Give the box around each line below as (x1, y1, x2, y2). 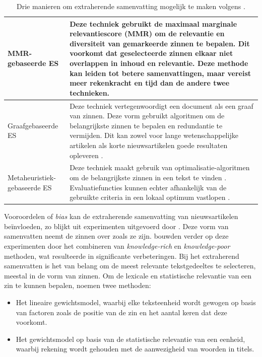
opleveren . (70, 150, 103, 160)
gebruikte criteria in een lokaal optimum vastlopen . (70, 192, 230, 202)
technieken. (70, 87, 110, 98)
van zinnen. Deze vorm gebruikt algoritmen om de (70, 110, 225, 121)
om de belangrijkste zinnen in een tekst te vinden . (70, 172, 227, 182)
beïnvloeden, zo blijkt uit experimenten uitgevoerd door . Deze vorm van (4, 221, 229, 231)
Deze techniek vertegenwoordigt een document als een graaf (70, 100, 253, 111)
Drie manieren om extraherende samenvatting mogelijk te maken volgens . (17, 1, 245, 11)
